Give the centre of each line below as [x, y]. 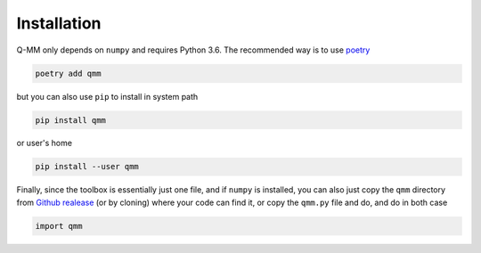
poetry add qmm [68, 73]
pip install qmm [71, 120]
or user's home [45, 143]
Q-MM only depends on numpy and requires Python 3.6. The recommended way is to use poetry [193, 50]
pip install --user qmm [87, 167]
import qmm [59, 226]
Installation [59, 23]
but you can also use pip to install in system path [107, 96]
